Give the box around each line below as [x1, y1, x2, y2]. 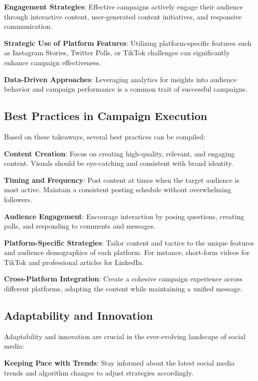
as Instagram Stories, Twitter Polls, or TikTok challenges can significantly [4, 47, 230, 58]
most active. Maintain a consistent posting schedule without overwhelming [4, 184, 232, 195]
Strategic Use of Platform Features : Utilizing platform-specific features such [4, 37, 252, 48]
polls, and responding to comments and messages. [4, 221, 156, 231]
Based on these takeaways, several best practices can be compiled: [4, 131, 205, 141]
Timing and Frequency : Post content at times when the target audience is [4, 174, 240, 185]
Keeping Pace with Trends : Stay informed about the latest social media [4, 358, 235, 368]
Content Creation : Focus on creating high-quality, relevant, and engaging [4, 148, 235, 158]
